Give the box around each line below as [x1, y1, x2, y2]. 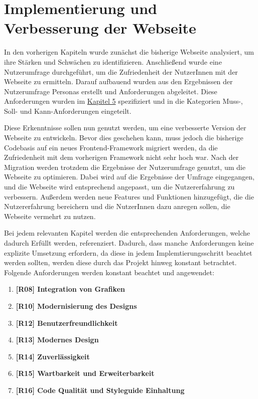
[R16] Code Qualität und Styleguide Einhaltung [16, 384, 185, 395]
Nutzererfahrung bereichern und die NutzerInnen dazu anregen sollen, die [4, 201, 230, 212]
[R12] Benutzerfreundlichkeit [16, 317, 118, 328]
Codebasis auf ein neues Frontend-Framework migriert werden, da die [4, 142, 218, 152]
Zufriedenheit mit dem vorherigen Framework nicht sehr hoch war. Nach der [4, 152, 239, 162]
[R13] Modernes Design [16, 334, 99, 345]
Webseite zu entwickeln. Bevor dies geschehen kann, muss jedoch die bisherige [4, 132, 243, 143]
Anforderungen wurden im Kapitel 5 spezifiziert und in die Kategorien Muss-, [4, 96, 243, 106]
